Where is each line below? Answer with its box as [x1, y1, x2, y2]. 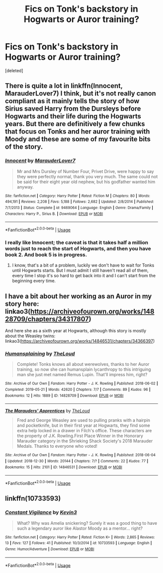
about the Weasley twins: [5, 333, 56, 339]
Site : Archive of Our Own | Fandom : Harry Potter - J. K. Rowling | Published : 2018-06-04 [5, 453, 156, 458]
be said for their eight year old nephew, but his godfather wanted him [16, 179, 156, 185]
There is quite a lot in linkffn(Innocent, [5, 82, 123, 90]
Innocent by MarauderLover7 [5, 157, 76, 164]
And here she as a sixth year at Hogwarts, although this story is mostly [5, 328, 147, 334]
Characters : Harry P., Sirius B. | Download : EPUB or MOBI [5, 211, 103, 216]
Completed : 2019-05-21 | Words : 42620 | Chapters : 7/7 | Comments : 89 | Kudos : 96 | [5, 387, 151, 392]
